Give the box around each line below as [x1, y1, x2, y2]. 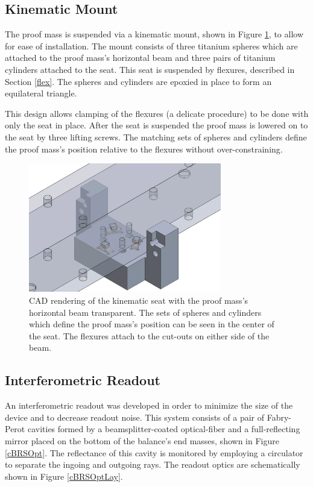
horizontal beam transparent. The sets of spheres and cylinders [29, 306, 262, 318]
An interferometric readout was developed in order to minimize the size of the [5, 399, 293, 412]
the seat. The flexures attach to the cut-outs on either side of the [29, 329, 270, 342]
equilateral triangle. [5, 87, 77, 99]
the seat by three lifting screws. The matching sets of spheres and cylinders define [5, 130, 307, 143]
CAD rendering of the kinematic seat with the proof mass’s [29, 294, 248, 307]
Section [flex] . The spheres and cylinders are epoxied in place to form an [5, 75, 272, 87]
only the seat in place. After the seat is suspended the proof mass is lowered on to [5, 119, 308, 131]
